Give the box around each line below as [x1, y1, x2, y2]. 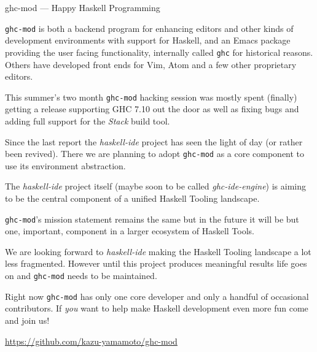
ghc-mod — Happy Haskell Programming [5, 1, 160, 13]
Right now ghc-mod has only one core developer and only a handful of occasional [5, 289, 309, 302]
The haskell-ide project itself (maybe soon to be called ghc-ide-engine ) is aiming [5, 180, 306, 193]
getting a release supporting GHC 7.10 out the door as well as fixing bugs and [5, 102, 299, 115]
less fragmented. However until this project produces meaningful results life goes [5, 257, 307, 270]
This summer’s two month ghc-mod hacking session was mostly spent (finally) [5, 90, 297, 103]
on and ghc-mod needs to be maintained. [5, 269, 157, 281]
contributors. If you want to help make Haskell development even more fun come [5, 302, 308, 315]
